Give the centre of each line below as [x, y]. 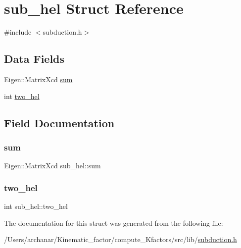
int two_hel [22, 96]
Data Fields [34, 59]
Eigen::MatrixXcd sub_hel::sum [52, 166]
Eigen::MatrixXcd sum [38, 79]
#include [18, 32]
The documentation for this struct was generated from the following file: [114, 223]
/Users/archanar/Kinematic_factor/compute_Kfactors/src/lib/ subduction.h [120, 239]
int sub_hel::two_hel [36, 206]
